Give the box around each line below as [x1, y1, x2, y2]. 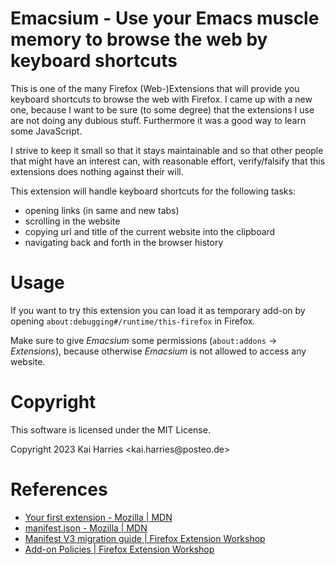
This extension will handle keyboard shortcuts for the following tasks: [10, 185, 296, 197]
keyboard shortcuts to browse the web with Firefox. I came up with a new [10, 93, 313, 105]
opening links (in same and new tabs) [24, 204, 180, 216]
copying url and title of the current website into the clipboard [24, 225, 276, 237]
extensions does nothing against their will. [10, 165, 184, 177]
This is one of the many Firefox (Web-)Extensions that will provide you [10, 82, 300, 94]
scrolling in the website [24, 215, 121, 227]
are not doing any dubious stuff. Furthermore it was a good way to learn [10, 114, 307, 126]
